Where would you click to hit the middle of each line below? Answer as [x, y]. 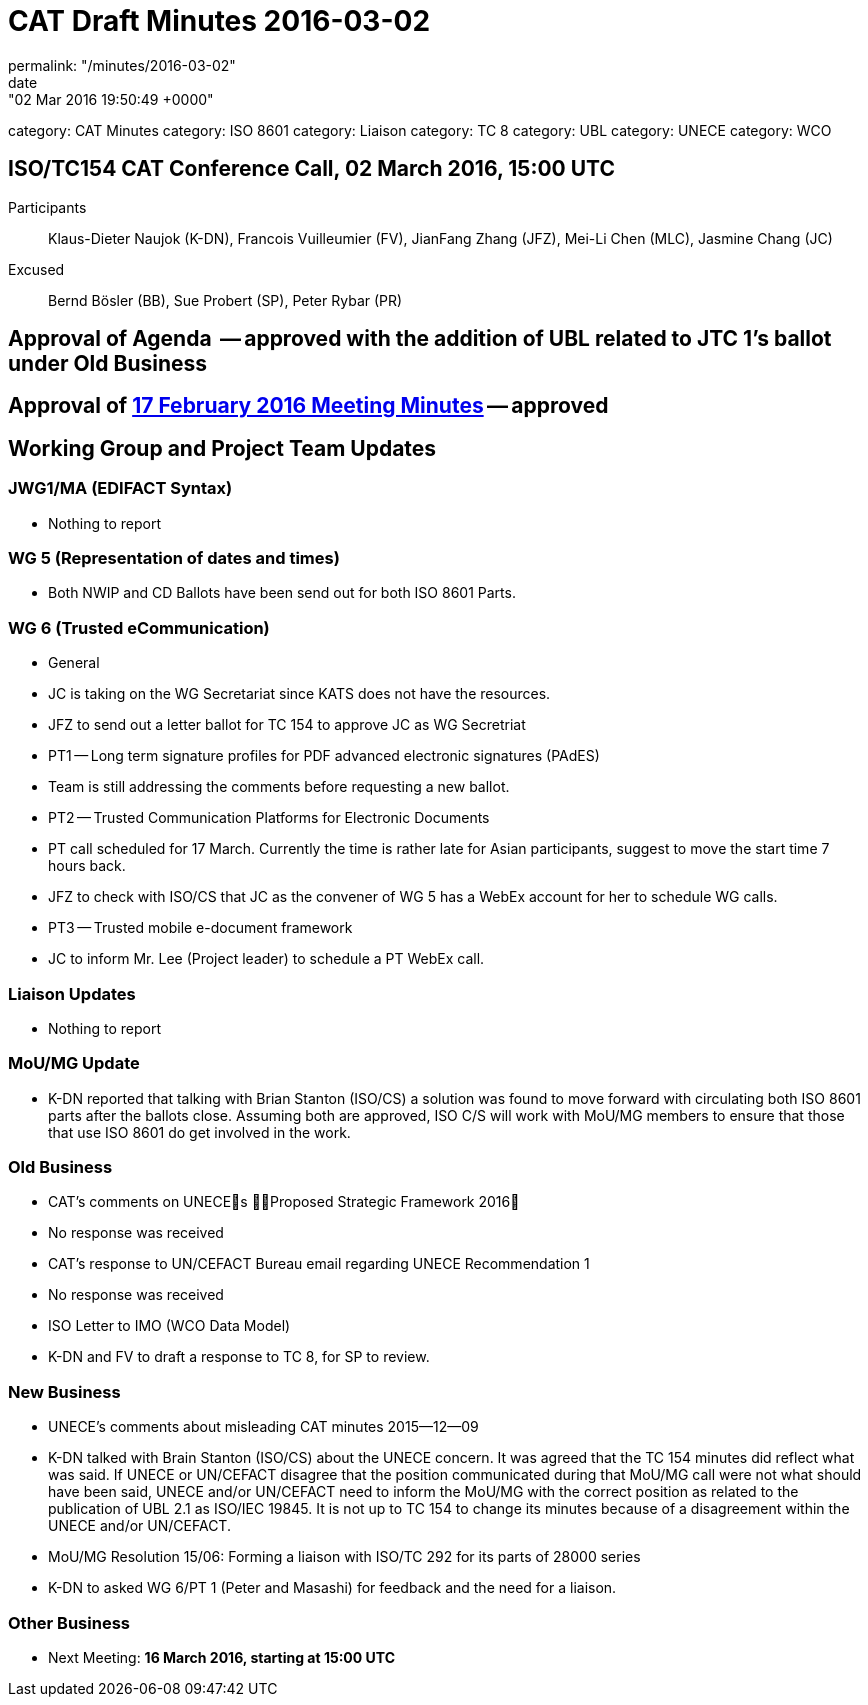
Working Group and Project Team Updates [222, 448]
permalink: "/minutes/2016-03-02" [122, 65]
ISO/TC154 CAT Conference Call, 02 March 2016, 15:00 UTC [311, 169]
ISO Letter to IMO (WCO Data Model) [169, 1326]
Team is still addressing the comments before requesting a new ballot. [279, 787]
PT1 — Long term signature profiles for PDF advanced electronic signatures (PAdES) [324, 756]
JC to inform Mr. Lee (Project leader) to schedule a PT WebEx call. [266, 959]
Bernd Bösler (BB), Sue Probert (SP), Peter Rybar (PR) [225, 300]
